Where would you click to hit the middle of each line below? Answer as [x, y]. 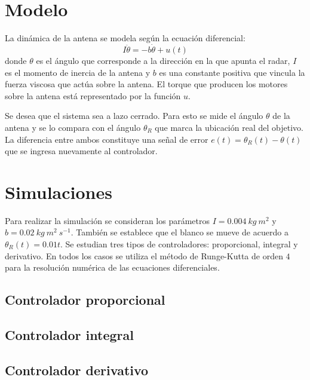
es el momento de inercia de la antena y [78, 72]
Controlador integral [69, 334]
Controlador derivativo [77, 370]
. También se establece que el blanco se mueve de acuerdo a [179, 232]
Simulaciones [59, 191]
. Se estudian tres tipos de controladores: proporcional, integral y [179, 244]
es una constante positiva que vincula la [232, 72]
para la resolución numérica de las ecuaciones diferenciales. [112, 267]
